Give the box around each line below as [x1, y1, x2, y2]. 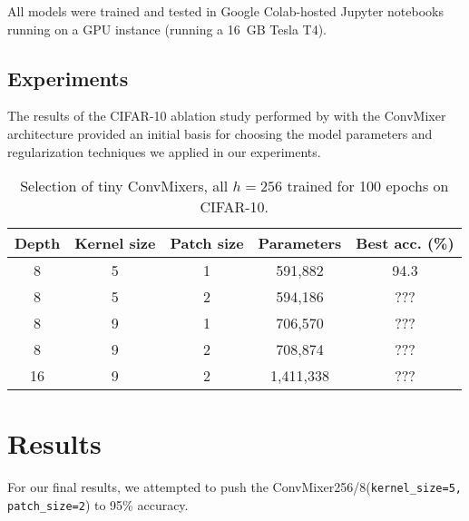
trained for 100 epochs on [287, 175, 449, 197]
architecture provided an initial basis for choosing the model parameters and [7, 123, 433, 143]
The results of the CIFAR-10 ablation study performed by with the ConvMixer [7, 106, 446, 125]
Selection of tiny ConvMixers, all [20, 175, 229, 197]
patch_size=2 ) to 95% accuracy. [7, 495, 189, 514]
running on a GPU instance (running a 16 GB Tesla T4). [7, 19, 327, 38]
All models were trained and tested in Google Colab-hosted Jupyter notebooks [7, 2, 444, 20]
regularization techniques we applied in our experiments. [7, 142, 321, 161]
